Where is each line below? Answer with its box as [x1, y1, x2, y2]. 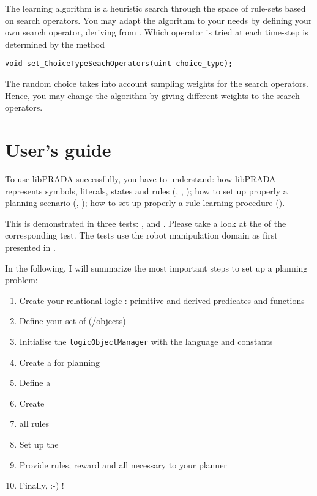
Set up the [19, 437, 59, 450]
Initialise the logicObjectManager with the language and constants [19, 335, 273, 347]
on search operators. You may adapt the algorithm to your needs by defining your [5, 13, 312, 26]
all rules [19, 417, 50, 430]
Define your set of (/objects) [19, 314, 126, 327]
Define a [19, 376, 51, 389]
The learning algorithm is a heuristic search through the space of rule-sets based [5, 2, 306, 14]
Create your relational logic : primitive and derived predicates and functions [19, 294, 305, 306]
